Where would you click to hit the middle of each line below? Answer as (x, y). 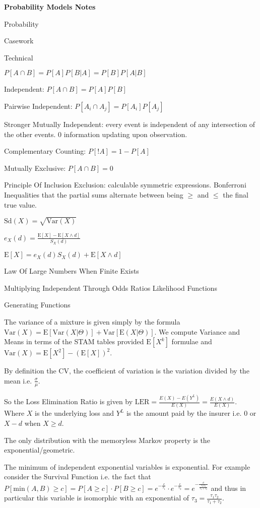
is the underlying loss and (75, 413)
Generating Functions (37, 305)
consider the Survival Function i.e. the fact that (78, 477)
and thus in (229, 488)
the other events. (30, 134)
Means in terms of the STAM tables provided (74, 341)
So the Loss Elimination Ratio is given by (69, 401)
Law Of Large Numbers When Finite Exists (72, 271)
